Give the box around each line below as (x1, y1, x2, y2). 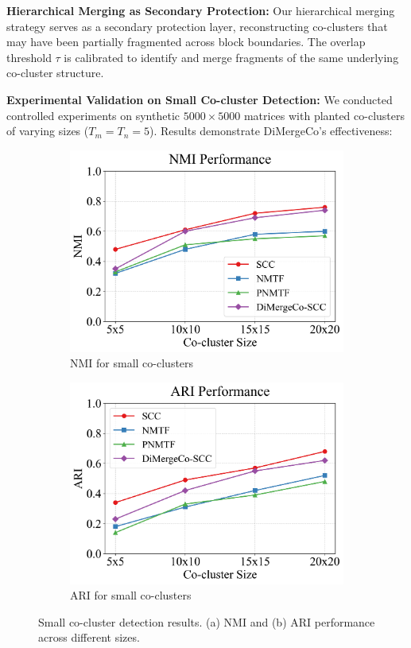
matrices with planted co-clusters (243, 107, 405, 123)
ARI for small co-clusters (70, 587, 192, 603)
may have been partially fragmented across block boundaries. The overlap (6, 33, 366, 50)
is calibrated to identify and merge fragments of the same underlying (64, 49, 399, 65)
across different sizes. (38, 629, 140, 646)
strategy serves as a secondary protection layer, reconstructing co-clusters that (6, 17, 388, 34)
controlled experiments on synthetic (6, 107, 180, 123)
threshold (6, 49, 52, 65)
